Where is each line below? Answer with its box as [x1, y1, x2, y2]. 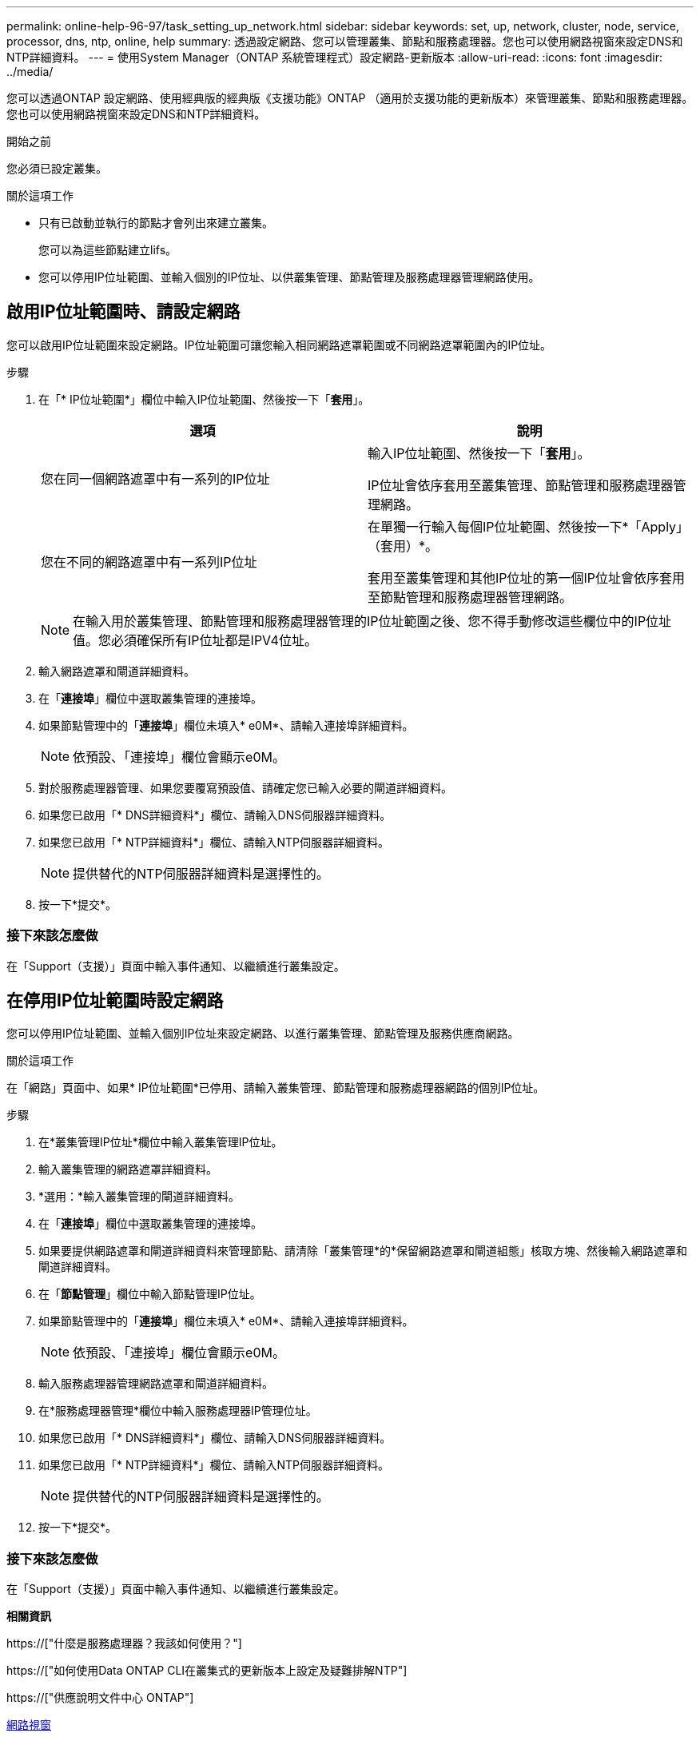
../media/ [6, 65, 54, 78]
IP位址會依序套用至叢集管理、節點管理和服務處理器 [368, 476, 674, 493]
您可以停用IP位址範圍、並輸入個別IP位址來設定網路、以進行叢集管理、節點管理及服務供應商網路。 [6, 1026, 519, 1041]
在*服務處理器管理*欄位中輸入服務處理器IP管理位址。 [38, 1404, 317, 1418]
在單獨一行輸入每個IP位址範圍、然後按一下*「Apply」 [368, 518, 690, 535]
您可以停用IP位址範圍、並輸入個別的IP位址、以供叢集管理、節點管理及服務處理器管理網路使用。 [38, 270, 540, 284]
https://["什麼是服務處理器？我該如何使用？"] [6, 1636, 242, 1651]
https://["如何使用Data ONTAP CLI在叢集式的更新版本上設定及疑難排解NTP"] [6, 1663, 408, 1678]
